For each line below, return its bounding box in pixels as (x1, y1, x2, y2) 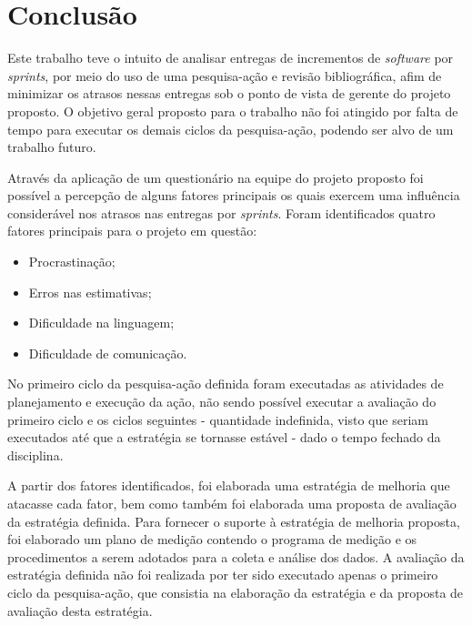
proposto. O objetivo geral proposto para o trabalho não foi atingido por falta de (7, 101, 458, 120)
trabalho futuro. (7, 137, 96, 156)
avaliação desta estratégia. (7, 601, 153, 620)
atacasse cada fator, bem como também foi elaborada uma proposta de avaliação (7, 494, 457, 512)
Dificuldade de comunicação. (28, 343, 187, 362)
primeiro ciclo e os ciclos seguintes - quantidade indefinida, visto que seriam (7, 409, 428, 429)
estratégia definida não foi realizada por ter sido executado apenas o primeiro (7, 565, 438, 584)
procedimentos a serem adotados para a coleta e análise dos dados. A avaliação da (7, 547, 465, 566)
